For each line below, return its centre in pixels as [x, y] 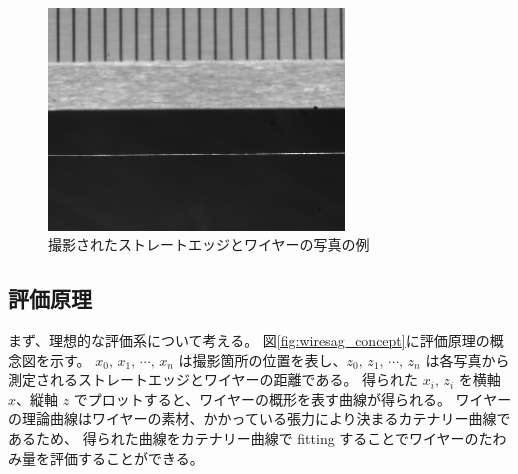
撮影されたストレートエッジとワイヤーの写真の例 [209, 244]
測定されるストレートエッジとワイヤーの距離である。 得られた [213, 379]
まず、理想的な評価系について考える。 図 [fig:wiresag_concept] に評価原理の [249, 339]
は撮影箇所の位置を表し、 [262, 359]
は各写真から [467, 359]
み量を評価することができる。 [106, 457]
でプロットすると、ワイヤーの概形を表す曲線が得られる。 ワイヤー [292, 398]
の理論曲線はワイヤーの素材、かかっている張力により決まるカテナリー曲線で [259, 418]
